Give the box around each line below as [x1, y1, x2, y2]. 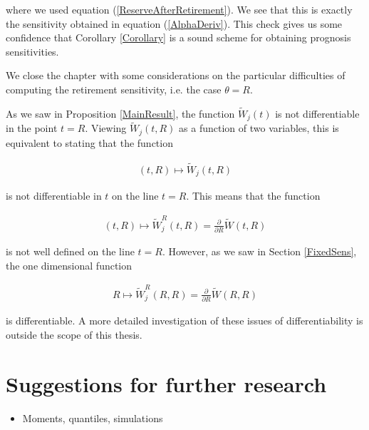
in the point [6, 121, 58, 135]
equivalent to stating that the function [6, 135, 173, 150]
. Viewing [85, 121, 127, 135]
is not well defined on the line [6, 244, 135, 258]
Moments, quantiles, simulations [22, 410, 163, 425]
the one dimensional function [6, 257, 132, 272]
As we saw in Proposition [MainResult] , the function [6, 106, 235, 121]
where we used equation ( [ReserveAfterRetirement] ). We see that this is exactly [6, 2, 353, 16]
